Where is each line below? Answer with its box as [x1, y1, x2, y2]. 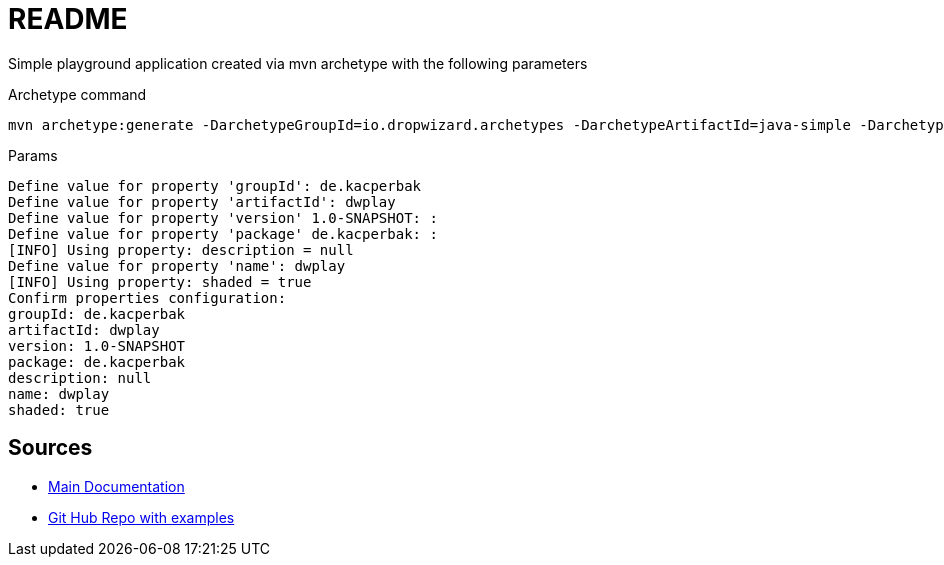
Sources [8, 435, 93, 461]
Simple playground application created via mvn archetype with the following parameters [8, 54, 588, 72]
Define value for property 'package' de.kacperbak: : [8, 225, 438, 242]
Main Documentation [48, 477, 185, 495]
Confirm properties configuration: [8, 289, 287, 306]
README [8, 2, 128, 36]
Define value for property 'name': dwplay [8, 257, 346, 274]
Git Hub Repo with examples [48, 508, 235, 526]
